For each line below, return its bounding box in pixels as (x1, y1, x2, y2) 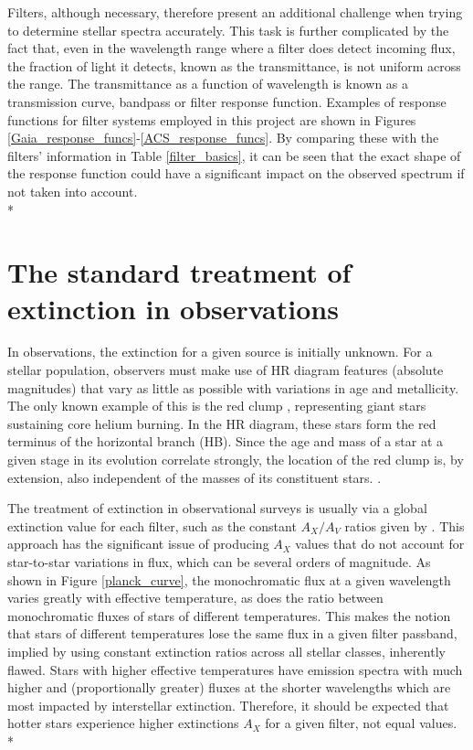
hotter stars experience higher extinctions (7, 713, 239, 733)
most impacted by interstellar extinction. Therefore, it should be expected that (7, 695, 449, 714)
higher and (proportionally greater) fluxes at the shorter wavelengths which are (7, 678, 451, 697)
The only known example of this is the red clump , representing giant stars (7, 396, 426, 415)
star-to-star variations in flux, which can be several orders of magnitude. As (7, 552, 431, 571)
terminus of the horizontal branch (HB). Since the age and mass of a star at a (7, 432, 444, 451)
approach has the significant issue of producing (7, 534, 269, 553)
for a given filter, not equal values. (265, 713, 457, 733)
